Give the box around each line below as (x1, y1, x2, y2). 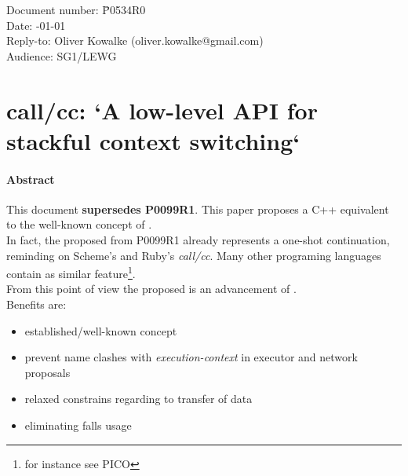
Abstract (6, 170, 55, 187)
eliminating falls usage (24, 416, 132, 433)
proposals (24, 364, 71, 380)
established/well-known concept (24, 322, 177, 339)
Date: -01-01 (6, 16, 66, 33)
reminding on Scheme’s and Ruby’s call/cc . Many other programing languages (6, 247, 381, 263)
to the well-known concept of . (6, 216, 152, 233)
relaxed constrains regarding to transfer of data (24, 390, 253, 407)
